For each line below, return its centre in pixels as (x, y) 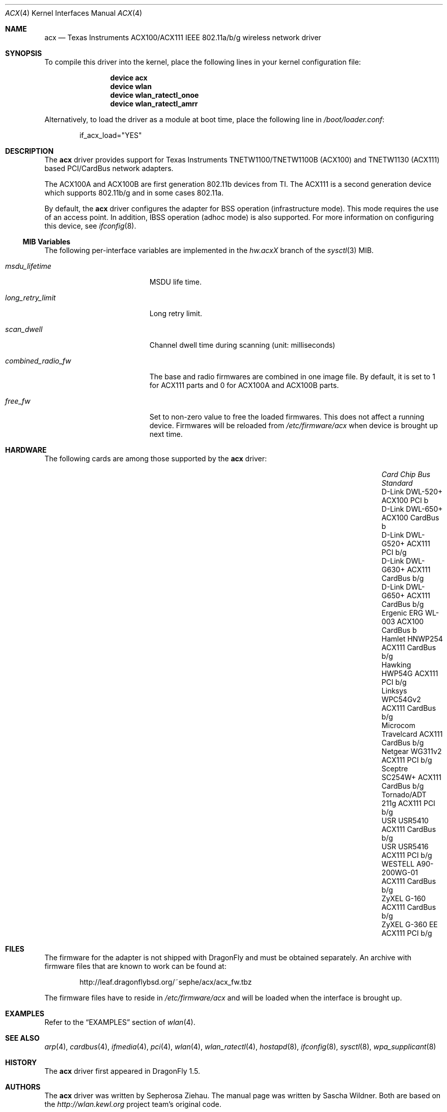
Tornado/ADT (404, 795)
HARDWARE (26, 450)
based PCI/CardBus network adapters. (109, 168)
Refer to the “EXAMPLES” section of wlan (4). (120, 1022)
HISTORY (21, 1062)
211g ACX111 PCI (408, 803)
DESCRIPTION (30, 151)
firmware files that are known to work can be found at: (135, 966)
